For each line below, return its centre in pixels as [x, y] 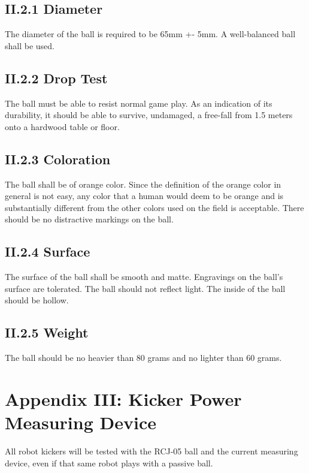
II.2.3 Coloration [58, 159]
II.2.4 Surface [48, 251]
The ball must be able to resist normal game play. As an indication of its [139, 103]
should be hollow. [37, 300]
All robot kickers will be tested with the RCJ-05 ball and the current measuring [152, 451]
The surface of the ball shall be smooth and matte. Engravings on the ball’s [144, 277]
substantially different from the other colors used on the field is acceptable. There [154, 207]
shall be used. [30, 45]
